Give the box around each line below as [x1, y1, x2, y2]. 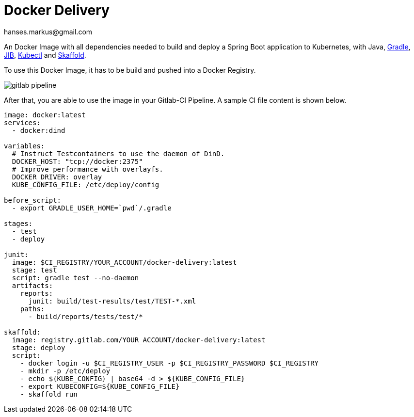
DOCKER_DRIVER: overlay [12, 173, 102, 181]
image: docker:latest [4, 111, 86, 119]
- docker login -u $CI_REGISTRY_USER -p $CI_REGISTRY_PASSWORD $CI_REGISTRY [20, 359, 319, 367]
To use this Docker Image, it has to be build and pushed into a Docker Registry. [4, 65, 256, 74]
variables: [4, 142, 45, 150]
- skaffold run [20, 390, 78, 398]
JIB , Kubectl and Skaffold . [4, 50, 86, 59]
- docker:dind [12, 126, 65, 134]
